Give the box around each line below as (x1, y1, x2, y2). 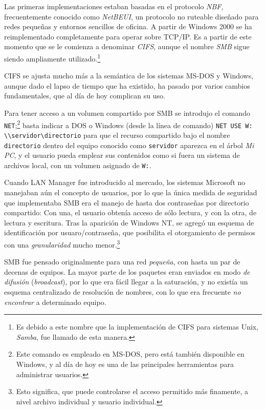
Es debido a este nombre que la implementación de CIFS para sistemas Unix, (16, 321, 259, 332)
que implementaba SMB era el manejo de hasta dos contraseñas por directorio (4, 197, 249, 208)
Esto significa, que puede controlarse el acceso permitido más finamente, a (16, 386, 249, 397)
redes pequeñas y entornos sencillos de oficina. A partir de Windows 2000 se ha (4, 21, 252, 32)
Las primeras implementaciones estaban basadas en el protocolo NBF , (4, 1, 224, 11)
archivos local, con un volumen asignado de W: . (4, 159, 151, 170)
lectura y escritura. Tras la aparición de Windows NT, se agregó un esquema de (4, 217, 254, 228)
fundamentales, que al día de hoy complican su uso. (4, 90, 165, 101)
